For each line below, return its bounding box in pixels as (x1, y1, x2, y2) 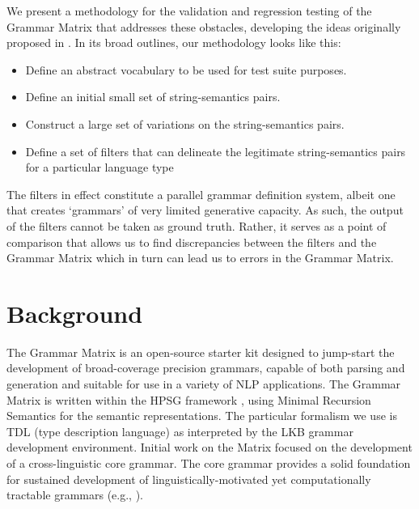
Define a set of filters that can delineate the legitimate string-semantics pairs (25, 142, 406, 159)
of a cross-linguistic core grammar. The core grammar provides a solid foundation (6, 455, 411, 471)
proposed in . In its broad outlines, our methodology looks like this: (6, 34, 341, 51)
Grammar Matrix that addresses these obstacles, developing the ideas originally (6, 18, 401, 35)
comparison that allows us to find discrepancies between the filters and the (6, 233, 377, 250)
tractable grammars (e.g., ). (6, 486, 143, 503)
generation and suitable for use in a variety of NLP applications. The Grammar (6, 375, 401, 392)
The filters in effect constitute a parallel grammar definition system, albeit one (6, 185, 396, 202)
